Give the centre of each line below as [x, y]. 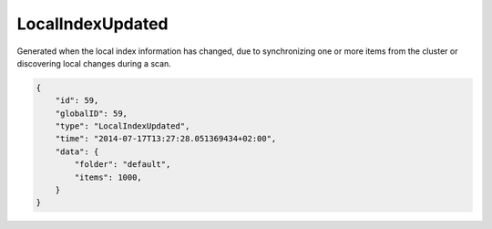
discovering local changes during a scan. [94, 63]
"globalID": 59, [91, 113]
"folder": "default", [123, 165]
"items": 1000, [108, 177]
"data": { [77, 151]
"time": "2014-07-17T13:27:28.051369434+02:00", [166, 139]
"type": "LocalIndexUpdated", [123, 126]
